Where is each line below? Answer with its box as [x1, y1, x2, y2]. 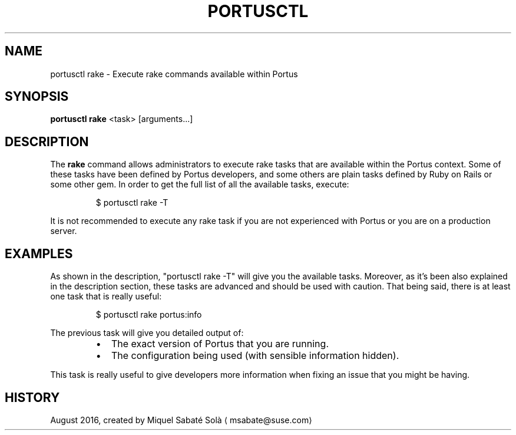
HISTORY [5, 390, 60, 405]
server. [50, 226, 77, 236]
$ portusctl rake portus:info [95, 309, 202, 320]
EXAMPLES [5, 246, 73, 261]
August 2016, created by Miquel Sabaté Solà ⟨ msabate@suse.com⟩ [50, 414, 312, 425]
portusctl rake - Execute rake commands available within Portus [50, 68, 298, 79]
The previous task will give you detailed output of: [50, 328, 244, 338]
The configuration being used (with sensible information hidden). [111, 350, 399, 362]
